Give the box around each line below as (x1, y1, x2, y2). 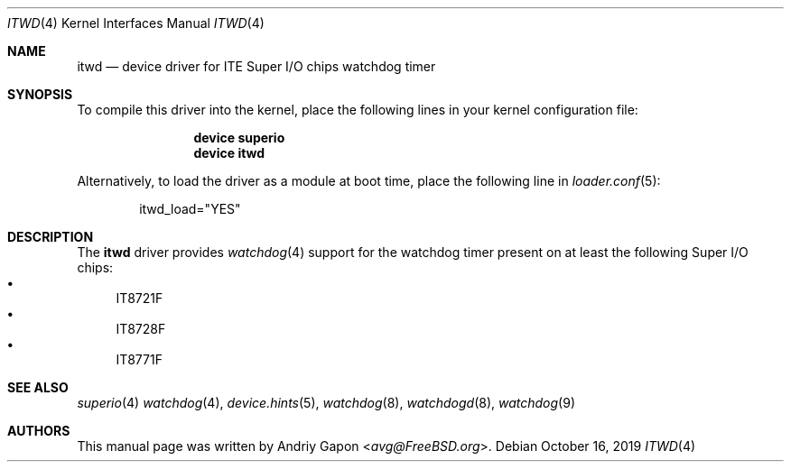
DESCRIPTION (7, 229, 94, 244)
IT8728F (116, 321, 166, 336)
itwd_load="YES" (139, 201, 241, 216)
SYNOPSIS (7, 87, 73, 102)
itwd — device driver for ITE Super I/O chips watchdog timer (77, 59, 436, 74)
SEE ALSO (7, 380, 69, 395)
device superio (193, 130, 285, 145)
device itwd (193, 145, 265, 161)
